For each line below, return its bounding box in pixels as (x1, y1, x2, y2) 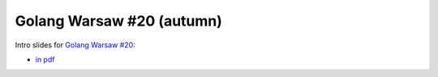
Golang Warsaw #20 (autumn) (15, 12, 223, 30)
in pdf (35, 55, 55, 64)
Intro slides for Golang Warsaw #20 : (15, 40, 135, 50)
